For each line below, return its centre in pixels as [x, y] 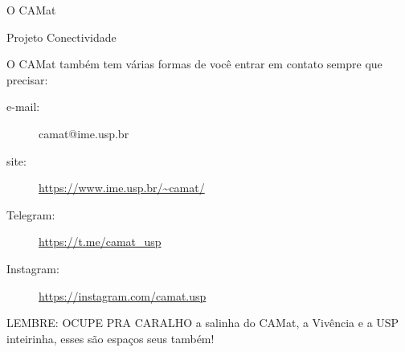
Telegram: [31, 214]
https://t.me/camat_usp [100, 241]
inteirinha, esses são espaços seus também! [110, 338]
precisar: [27, 79]
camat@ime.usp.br [84, 133]
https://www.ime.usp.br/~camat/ [122, 188]
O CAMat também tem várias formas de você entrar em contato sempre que [194, 64]
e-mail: [23, 106]
